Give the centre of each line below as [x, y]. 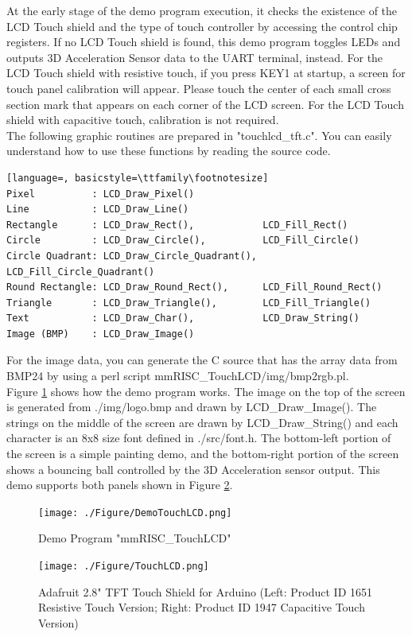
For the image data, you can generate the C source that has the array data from [202, 360]
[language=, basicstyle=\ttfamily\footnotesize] [138, 178]
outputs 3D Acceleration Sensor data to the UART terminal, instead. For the [195, 57]
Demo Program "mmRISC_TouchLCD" [135, 538]
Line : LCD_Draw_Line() [98, 210]
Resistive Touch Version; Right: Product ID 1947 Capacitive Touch [202, 607]
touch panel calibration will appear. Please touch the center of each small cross [199, 88]
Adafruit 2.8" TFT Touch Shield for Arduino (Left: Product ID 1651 [206, 591]
